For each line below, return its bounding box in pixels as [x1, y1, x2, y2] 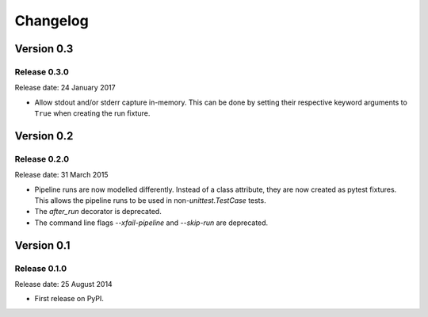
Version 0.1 [14, 239, 71, 252]
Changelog [14, 12, 89, 29]
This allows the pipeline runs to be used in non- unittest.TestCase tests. [34, 196, 266, 205]
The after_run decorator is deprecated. [34, 207, 162, 216]
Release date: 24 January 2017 [14, 83, 116, 93]
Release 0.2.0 [14, 153, 70, 164]
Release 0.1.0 [14, 262, 67, 273]
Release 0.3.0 [14, 66, 69, 77]
